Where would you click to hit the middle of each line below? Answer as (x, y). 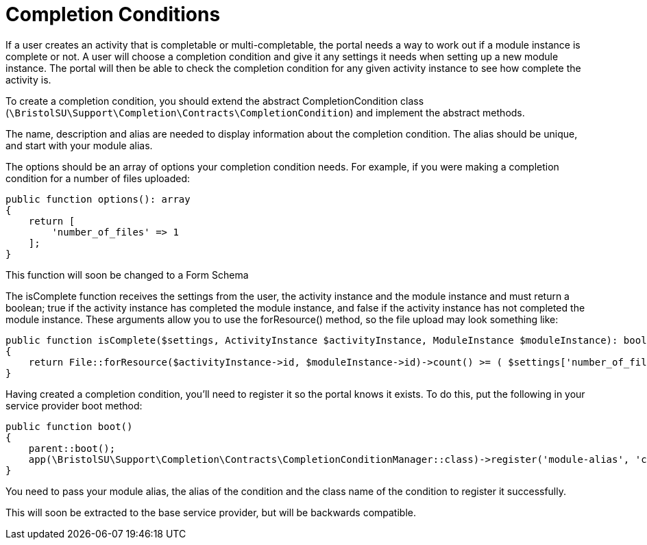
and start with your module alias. (79, 145)
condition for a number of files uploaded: (98, 178)
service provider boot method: (74, 405)
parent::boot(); (72, 448)
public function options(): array (98, 199)
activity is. (28, 79)
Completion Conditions (113, 14)
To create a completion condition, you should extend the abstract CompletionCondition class (215, 101)
